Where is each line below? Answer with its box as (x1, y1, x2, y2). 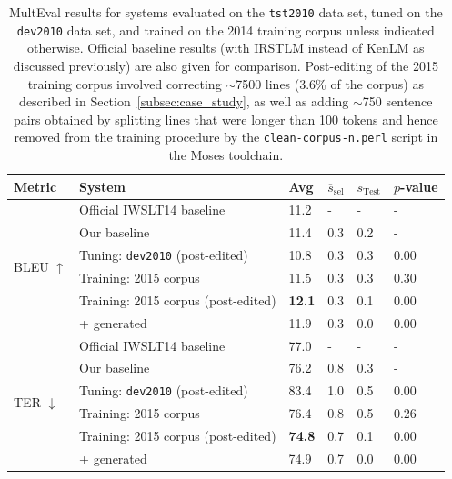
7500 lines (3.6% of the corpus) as (236, 74, 424, 93)
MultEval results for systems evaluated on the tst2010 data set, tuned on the (8, 3, 443, 21)
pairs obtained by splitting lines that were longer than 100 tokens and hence (13, 109, 438, 128)
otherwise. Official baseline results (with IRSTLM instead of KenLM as (26, 38, 425, 57)
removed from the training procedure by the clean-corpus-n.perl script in (14, 127, 438, 146)
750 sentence (362, 92, 433, 111)
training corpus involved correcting (27, 74, 222, 93)
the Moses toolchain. (168, 145, 284, 164)
